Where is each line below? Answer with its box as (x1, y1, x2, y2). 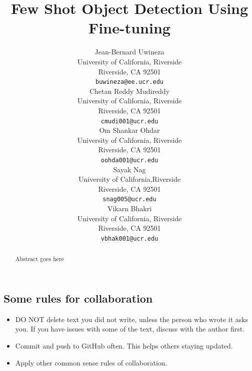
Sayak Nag (113, 164, 146, 174)
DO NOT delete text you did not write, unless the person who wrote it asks (15, 314, 248, 324)
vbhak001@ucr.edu (100, 235, 158, 242)
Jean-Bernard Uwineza (94, 46, 164, 57)
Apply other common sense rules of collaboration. (15, 357, 167, 368)
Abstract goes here (15, 255, 64, 263)
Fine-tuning (88, 17, 170, 38)
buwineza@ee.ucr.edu (95, 78, 164, 86)
